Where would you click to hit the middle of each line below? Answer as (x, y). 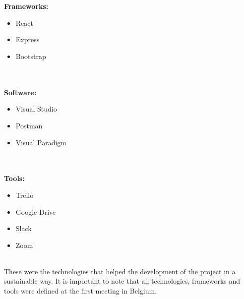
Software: (20, 92)
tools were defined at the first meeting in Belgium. (81, 291)
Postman (29, 125)
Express (28, 39)
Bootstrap (31, 56)
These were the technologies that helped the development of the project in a (120, 271)
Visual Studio (36, 109)
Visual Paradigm (41, 142)
